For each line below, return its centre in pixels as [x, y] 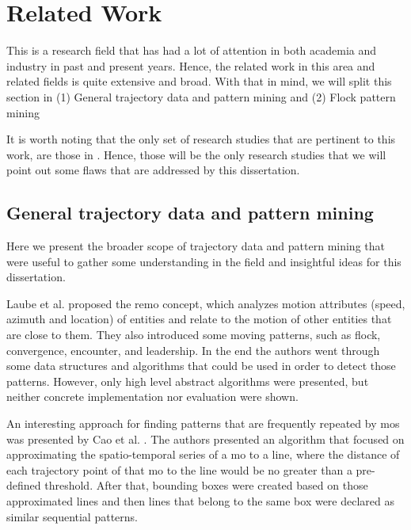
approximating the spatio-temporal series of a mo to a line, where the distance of [203, 454]
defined [24, 485]
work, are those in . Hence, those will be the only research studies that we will [196, 154]
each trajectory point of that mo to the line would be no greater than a [179, 469]
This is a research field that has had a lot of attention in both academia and [192, 50]
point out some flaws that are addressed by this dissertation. [153, 170]
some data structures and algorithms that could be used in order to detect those [201, 366]
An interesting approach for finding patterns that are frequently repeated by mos [203, 423]
